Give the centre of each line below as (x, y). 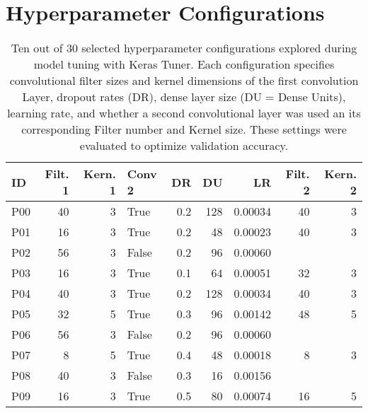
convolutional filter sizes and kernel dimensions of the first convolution (184, 81)
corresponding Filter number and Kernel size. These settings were (184, 129)
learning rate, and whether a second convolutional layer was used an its (184, 113)
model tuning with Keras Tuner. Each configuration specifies (184, 64)
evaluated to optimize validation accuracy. (184, 146)
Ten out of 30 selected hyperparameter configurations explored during (184, 48)
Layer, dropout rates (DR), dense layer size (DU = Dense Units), (184, 97)
